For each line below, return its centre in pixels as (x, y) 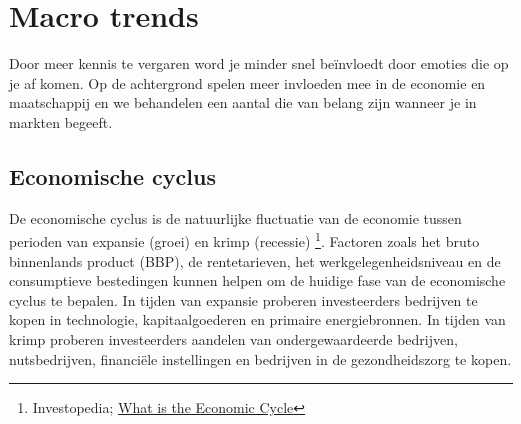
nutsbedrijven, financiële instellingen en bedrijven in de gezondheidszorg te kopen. (260, 358)
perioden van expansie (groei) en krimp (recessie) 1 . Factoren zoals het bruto (244, 239)
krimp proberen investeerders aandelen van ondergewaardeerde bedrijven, (233, 338)
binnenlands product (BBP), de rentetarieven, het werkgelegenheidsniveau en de (255, 260)
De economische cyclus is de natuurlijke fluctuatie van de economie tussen (235, 217)
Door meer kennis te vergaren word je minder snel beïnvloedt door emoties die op (259, 63)
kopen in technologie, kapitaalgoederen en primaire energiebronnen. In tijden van (257, 319)
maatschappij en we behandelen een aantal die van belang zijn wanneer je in (243, 102)
